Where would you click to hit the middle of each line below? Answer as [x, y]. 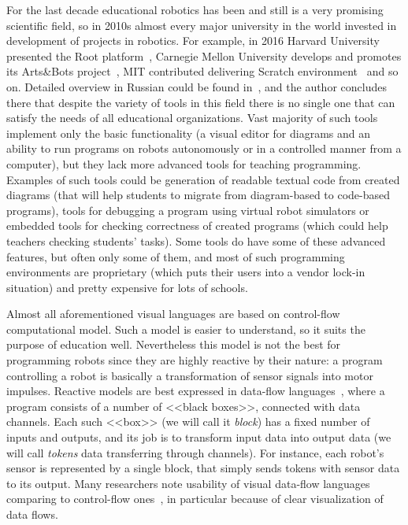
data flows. [32, 514]
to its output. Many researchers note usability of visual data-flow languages [188, 483]
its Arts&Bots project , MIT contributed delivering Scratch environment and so [202, 71]
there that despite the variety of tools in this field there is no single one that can [201, 102]
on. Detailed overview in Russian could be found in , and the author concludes [197, 86]
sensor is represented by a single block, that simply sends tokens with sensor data [203, 468]
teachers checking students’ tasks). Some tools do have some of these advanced [196, 240]
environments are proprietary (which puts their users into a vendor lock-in [186, 272]
